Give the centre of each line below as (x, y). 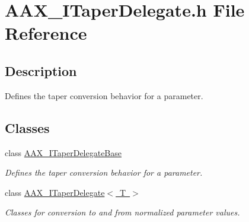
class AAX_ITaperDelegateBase (63, 152)
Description (41, 70)
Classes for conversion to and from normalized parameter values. (122, 212)
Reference (46, 33)
